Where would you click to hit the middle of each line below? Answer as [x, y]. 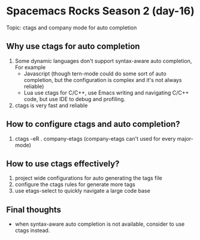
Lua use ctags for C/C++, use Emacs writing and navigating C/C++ [106, 92]
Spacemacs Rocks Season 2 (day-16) [100, 11]
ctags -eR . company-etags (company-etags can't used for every [95, 138]
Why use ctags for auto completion [73, 46]
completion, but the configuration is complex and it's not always [103, 80]
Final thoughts [34, 210]
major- [185, 138]
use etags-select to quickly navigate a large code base [83, 191]
